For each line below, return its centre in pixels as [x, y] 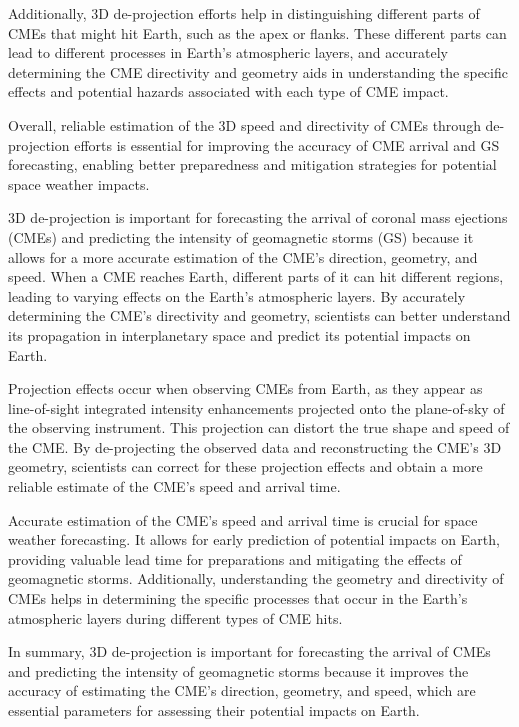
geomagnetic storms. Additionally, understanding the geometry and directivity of [256, 578]
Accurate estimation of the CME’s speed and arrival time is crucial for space [243, 519]
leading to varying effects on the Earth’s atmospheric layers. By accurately [237, 295]
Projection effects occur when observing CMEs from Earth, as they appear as [245, 388]
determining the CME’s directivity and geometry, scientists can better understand [259, 315]
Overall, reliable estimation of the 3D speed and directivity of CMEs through [244, 124]
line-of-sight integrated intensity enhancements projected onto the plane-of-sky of [256, 407]
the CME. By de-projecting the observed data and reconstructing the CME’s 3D [255, 446]
